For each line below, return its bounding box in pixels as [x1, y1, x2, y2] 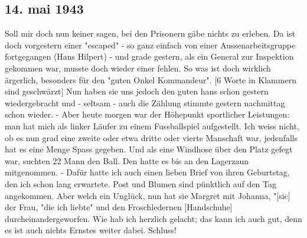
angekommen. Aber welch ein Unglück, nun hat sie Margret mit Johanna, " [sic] [5, 189, 290, 201]
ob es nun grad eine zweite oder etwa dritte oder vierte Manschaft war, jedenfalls [5, 131, 298, 144]
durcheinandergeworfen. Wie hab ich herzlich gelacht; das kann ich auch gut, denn [5, 212, 302, 224]
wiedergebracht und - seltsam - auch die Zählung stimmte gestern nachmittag [5, 96, 285, 109]
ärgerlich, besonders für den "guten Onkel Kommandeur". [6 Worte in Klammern [5, 73, 296, 86]
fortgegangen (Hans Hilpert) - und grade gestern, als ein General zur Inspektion [5, 50, 294, 63]
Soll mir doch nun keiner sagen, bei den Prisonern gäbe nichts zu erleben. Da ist [5, 27, 296, 40]
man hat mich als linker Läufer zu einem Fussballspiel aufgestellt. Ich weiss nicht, [5, 119, 299, 132]
